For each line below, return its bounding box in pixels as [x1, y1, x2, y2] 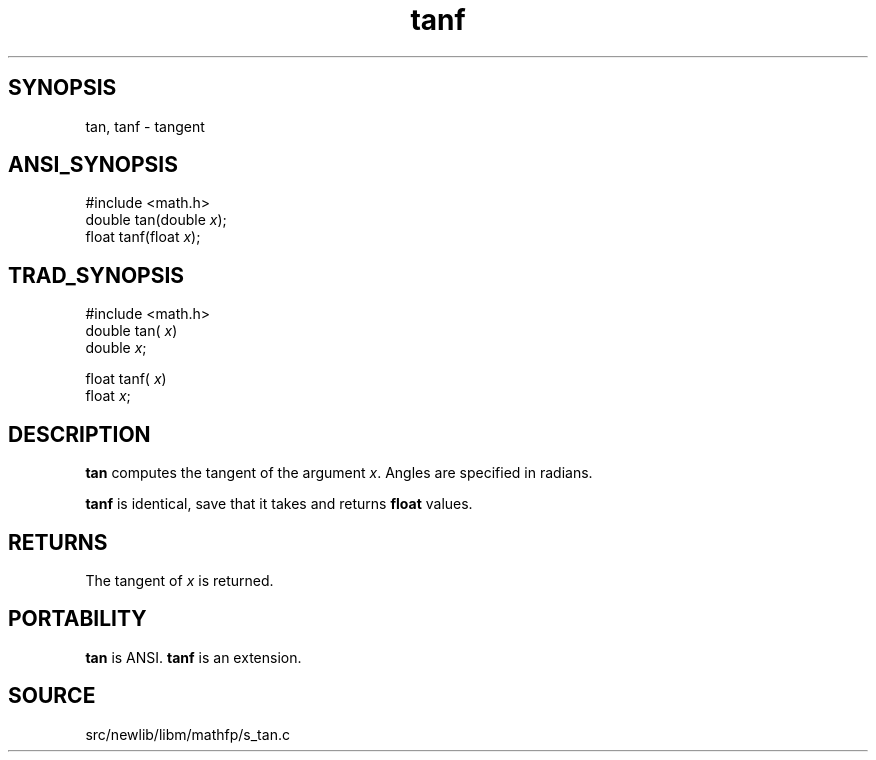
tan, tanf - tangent [85, 117, 205, 135]
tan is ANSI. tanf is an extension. [85, 648, 302, 666]
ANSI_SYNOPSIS [8, 152, 178, 178]
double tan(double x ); [85, 211, 227, 229]
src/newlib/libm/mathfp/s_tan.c [85, 725, 290, 743]
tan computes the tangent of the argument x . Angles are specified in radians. [85, 464, 593, 482]
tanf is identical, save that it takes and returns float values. [85, 495, 473, 513]
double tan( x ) [85, 322, 178, 340]
